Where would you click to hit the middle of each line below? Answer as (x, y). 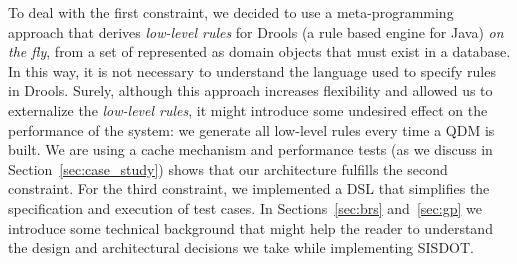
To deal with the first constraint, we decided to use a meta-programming (231, 12)
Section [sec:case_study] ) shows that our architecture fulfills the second (228, 168)
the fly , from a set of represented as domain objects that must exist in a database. (259, 51)
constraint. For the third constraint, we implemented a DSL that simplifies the (249, 188)
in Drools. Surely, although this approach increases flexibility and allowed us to (250, 90)
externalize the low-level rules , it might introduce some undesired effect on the (248, 109)
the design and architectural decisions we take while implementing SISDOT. (241, 247)
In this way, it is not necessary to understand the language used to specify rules (252, 70)
